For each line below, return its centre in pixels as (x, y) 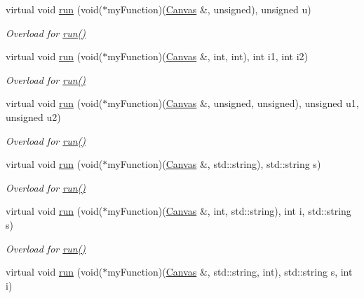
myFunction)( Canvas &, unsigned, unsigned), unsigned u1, (233, 103)
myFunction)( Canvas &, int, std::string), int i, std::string (229, 211)
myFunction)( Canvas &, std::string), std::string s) (214, 164)
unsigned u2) (33, 116)
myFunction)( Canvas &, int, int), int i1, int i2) (208, 56)
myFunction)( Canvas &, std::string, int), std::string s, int (230, 272)
